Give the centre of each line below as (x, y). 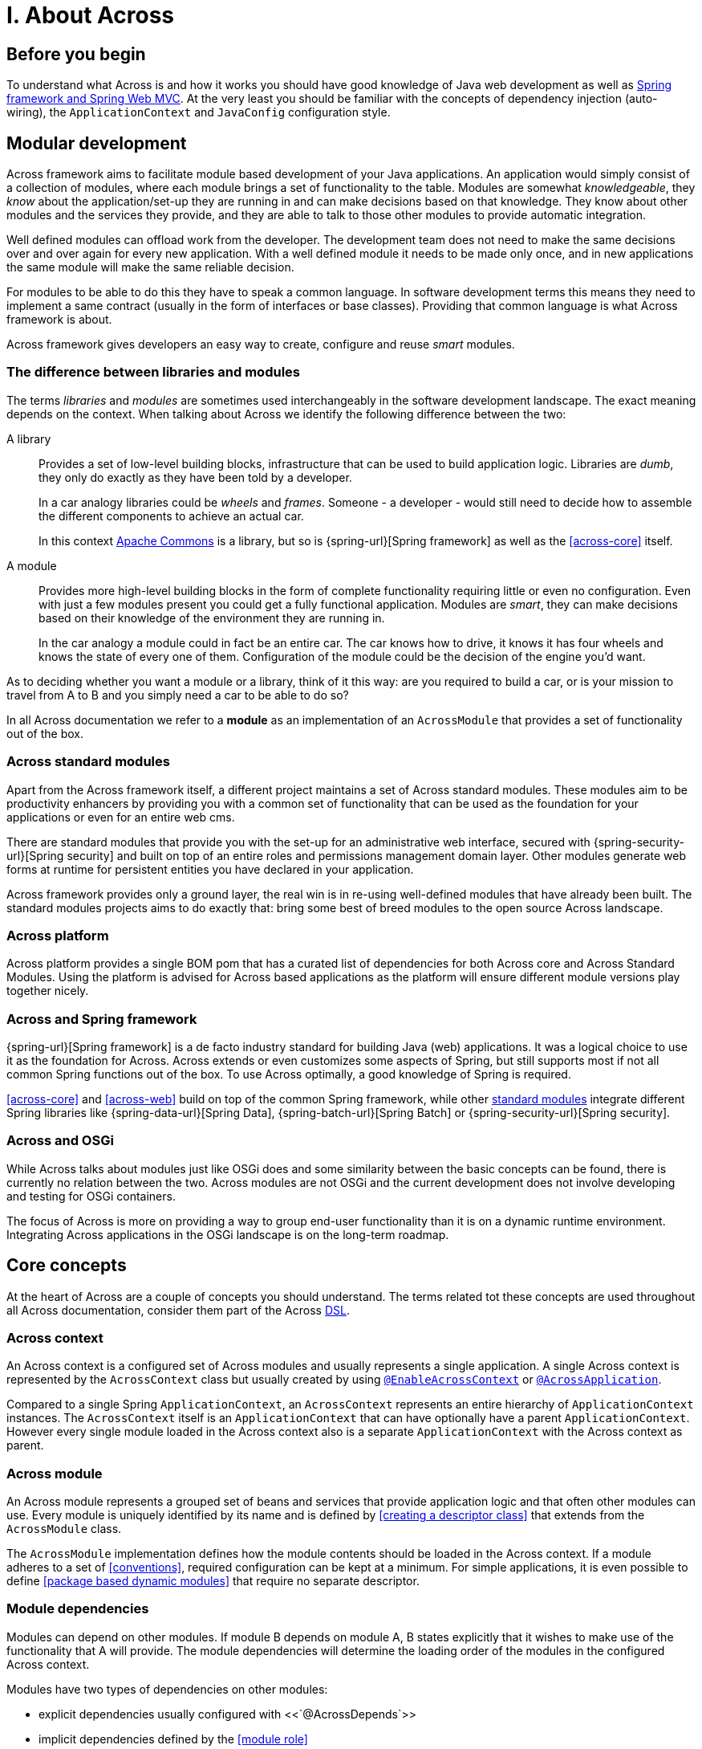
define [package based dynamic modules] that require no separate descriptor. (213, 1581)
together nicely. (48, 991)
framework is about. (59, 320)
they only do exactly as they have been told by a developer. (195, 477)
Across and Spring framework (102, 1019)
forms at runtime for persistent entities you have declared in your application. (210, 869)
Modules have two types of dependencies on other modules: (167, 1689)
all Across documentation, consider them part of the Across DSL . (178, 1310)
